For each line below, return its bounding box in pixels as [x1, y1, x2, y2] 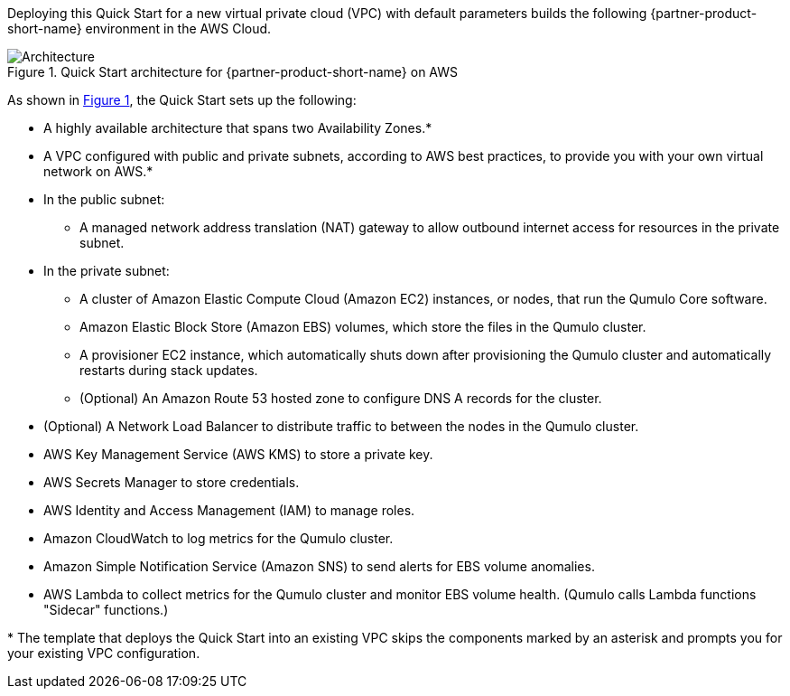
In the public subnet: [43, 192, 165, 207]
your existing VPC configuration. [7, 645, 200, 661]
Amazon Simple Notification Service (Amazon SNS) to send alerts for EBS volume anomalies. [43, 559, 595, 574]
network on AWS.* [43, 164, 153, 179]
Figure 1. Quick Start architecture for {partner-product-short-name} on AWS [7, 64, 459, 80]
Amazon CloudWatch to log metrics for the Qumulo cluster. [43, 531, 394, 546]
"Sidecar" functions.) [43, 602, 169, 617]
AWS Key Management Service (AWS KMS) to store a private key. [43, 447, 433, 462]
